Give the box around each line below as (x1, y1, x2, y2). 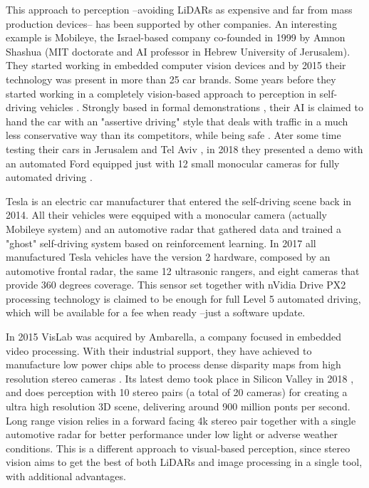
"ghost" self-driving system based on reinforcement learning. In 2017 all (6, 235, 316, 250)
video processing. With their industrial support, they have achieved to (6, 343, 312, 358)
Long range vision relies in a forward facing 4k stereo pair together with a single (6, 412, 356, 427)
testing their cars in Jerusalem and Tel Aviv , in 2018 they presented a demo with (6, 141, 363, 156)
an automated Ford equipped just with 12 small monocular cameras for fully (6, 155, 340, 170)
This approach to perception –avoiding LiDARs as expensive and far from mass (6, 2, 353, 16)
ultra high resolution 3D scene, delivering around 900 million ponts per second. (6, 399, 350, 414)
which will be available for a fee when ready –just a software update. (6, 305, 306, 320)
